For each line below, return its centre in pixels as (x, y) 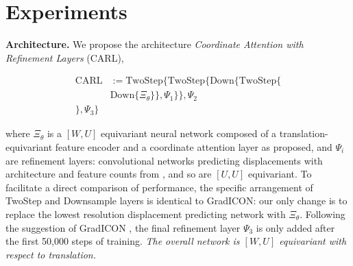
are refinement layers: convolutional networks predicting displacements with (164, 160)
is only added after (295, 227)
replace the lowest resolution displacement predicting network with (146, 214)
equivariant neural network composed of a (189, 133)
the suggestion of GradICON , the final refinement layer (123, 227)
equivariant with (313, 241)
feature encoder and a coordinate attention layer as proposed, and (194, 147)
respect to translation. (51, 254)
